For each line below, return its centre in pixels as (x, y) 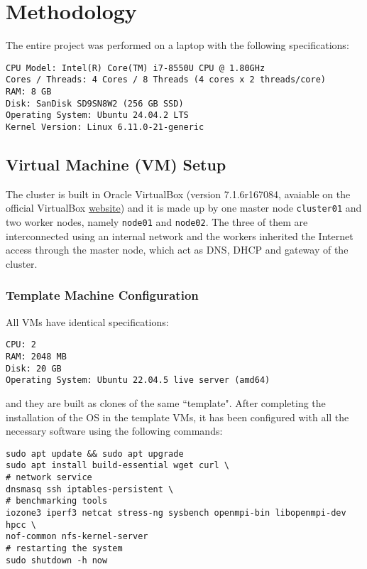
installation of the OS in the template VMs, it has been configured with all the (177, 417)
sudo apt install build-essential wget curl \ (117, 466)
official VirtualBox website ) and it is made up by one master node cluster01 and (184, 208)
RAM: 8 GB (29, 92)
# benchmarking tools (57, 501)
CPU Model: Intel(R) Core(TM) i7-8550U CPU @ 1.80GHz (136, 68)
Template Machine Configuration (102, 295)
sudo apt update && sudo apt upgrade (95, 454)
